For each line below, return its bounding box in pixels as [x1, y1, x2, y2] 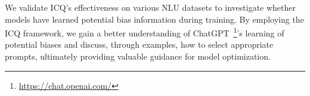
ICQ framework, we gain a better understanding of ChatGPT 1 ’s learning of [5, 25, 284, 39]
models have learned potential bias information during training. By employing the [5, 13, 304, 25]
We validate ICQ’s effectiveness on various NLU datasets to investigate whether [5, 1, 296, 13]
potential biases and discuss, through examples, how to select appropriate [5, 38, 274, 51]
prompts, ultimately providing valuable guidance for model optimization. [5, 50, 271, 63]
